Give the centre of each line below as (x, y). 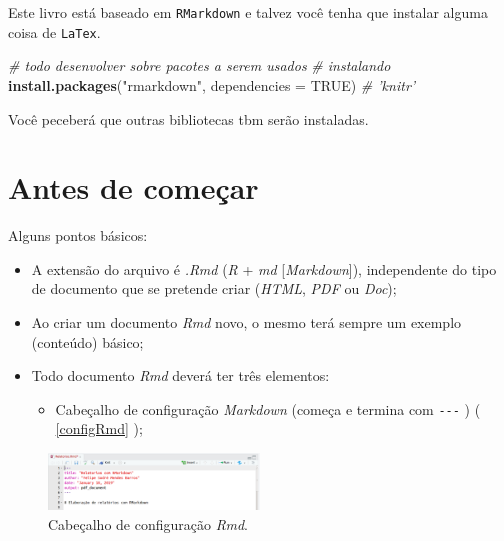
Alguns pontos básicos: (78, 235)
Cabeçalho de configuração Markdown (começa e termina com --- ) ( (268, 408)
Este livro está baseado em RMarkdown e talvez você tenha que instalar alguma (248, 12)
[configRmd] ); (99, 428)
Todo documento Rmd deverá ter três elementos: (180, 375)
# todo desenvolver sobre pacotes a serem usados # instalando (199, 65)
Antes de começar (133, 187)
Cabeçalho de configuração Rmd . (148, 523)
